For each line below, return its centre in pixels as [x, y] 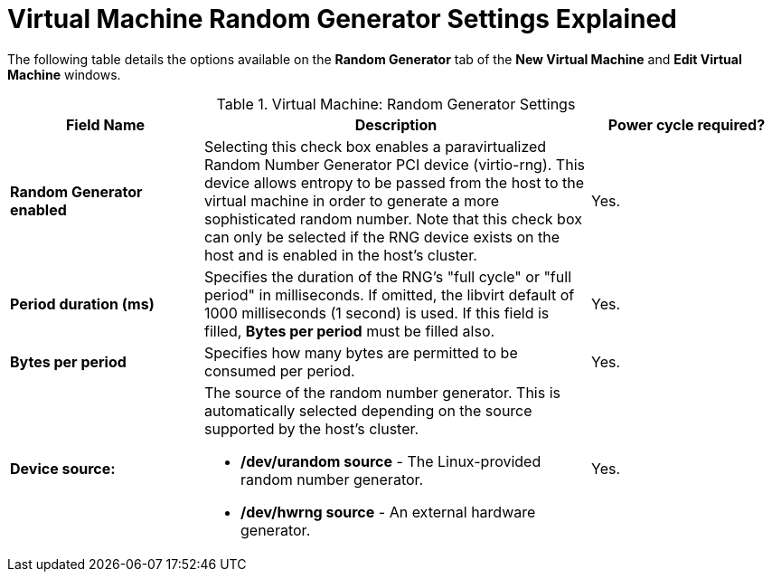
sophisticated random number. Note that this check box [393, 218]
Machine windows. [64, 74]
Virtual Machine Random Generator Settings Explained [342, 19]
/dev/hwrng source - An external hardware [388, 512]
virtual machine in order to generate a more [352, 200]
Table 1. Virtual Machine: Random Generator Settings [396, 104]
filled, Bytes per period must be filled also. [350, 331]
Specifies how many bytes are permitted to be [361, 352]
